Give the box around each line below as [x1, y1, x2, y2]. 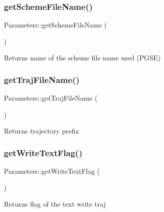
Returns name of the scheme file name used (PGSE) [4, 53, 161, 63]
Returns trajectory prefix [4, 126, 79, 136]
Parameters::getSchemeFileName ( [4, 20, 107, 30]
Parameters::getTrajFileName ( [4, 93, 98, 103]
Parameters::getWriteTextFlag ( [4, 166, 100, 176]
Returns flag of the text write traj [4, 199, 106, 209]
